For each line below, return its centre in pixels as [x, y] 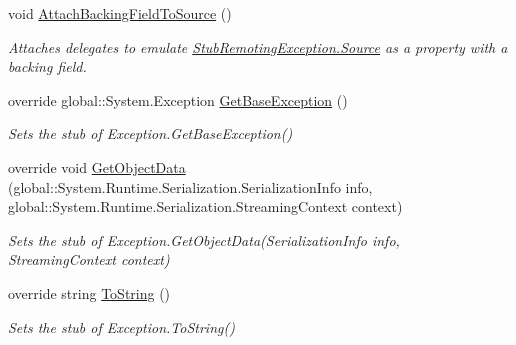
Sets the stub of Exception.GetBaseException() [150, 133]
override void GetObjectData [97, 166]
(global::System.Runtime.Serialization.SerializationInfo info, [190, 186]
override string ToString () [89, 292]
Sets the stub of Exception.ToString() [121, 326]
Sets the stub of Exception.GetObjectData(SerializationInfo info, [204, 239]
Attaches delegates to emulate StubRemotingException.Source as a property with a [258, 46]
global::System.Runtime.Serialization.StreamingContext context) [205, 206]
